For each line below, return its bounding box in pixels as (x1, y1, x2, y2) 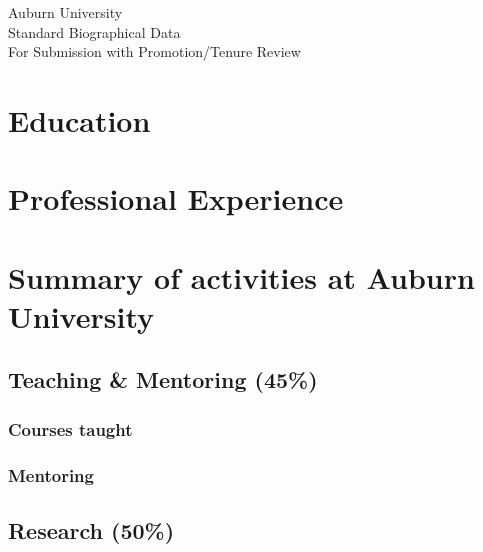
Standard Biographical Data (8, 21, 181, 42)
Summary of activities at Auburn (8, 256, 475, 297)
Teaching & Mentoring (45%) (8, 364, 318, 395)
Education (8, 99, 151, 140)
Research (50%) (8, 514, 175, 545)
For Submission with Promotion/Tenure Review (8, 41, 301, 62)
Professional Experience (8, 178, 344, 219)
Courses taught (8, 416, 133, 441)
